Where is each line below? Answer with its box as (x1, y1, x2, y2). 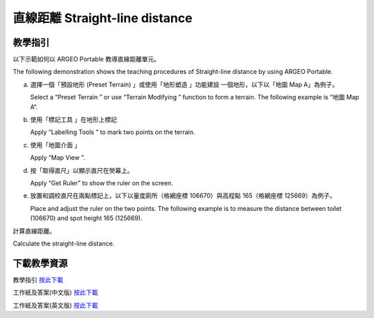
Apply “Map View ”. (30, 153, 86, 162)
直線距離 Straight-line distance (12, 10, 193, 26)
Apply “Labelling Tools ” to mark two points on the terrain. (30, 128, 195, 136)
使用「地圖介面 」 (30, 140, 81, 149)
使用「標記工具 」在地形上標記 (30, 115, 117, 124)
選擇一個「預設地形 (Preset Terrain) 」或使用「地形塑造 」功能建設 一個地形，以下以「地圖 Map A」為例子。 (30, 80, 339, 88)
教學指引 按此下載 (12, 275, 64, 283)
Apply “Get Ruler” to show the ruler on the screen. (30, 178, 173, 187)
